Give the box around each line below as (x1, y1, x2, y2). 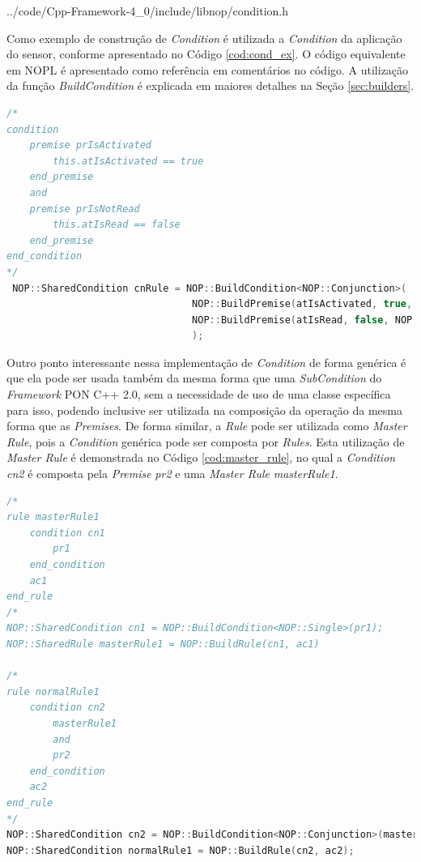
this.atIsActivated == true (53, 155, 204, 167)
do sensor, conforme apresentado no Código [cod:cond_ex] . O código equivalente (6, 45, 406, 62)
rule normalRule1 (6, 685, 100, 698)
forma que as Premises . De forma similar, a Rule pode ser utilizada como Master (6, 417, 407, 434)
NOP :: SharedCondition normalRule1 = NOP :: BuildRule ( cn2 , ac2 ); (6, 844, 355, 856)
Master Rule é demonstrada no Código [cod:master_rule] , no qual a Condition (6, 449, 396, 466)
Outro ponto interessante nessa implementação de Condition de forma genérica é (6, 353, 406, 370)
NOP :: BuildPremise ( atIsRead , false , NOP (192, 314, 413, 326)
